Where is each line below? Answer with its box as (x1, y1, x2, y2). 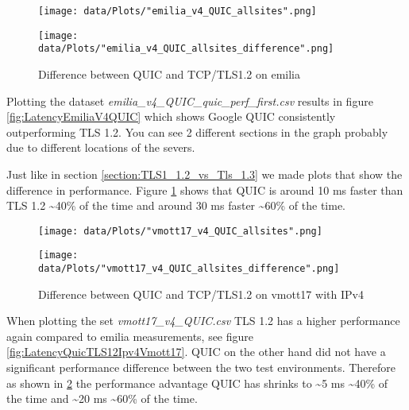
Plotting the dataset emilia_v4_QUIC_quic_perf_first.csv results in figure (6, 92, 373, 109)
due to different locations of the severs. (6, 139, 195, 156)
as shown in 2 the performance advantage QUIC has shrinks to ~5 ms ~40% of (6, 374, 388, 391)
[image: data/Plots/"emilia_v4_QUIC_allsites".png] (38, 6, 317, 17)
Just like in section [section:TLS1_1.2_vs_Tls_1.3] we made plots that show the (6, 165, 403, 182)
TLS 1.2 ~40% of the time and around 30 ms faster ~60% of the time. (6, 197, 346, 214)
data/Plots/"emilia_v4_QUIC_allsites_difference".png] (38, 43, 334, 55)
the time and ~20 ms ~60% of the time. (6, 390, 198, 407)
